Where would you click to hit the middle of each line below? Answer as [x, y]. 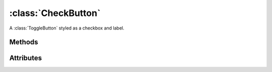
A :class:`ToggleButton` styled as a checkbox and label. [67, 28]
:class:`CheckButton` [55, 13]
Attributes [26, 58]
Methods [24, 42]
